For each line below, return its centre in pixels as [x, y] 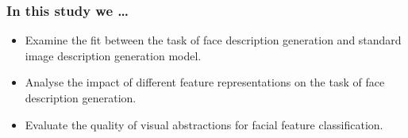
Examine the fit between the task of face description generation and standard [213, 40]
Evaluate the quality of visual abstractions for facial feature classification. [204, 124]
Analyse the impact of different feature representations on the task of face [205, 82]
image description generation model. [113, 55]
